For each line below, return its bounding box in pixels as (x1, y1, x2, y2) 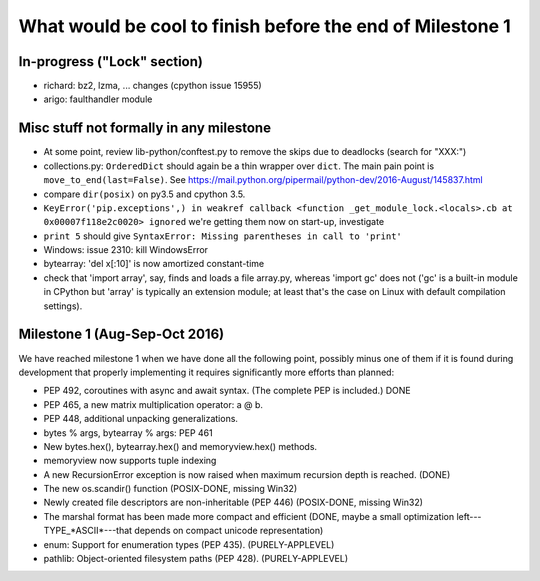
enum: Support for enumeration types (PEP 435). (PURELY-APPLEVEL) (43, 538, 335, 550)
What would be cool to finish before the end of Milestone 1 (18, 15, 512, 37)
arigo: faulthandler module (43, 93, 153, 105)
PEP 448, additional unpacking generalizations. (43, 413, 239, 425)
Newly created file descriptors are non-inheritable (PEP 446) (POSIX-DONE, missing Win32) (43, 496, 424, 509)
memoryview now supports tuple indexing (43, 455, 217, 467)
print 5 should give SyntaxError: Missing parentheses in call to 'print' (43, 230, 402, 242)
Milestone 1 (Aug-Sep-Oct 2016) (18, 326, 225, 343)
